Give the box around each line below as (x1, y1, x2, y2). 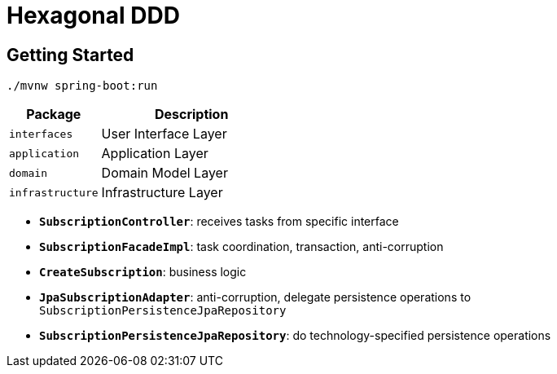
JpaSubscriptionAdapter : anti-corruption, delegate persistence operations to (39, 290, 471, 305)
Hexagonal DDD (7, 2, 180, 29)
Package (26, 106, 81, 123)
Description (154, 106, 229, 123)
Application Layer (101, 145, 208, 162)
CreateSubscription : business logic (39, 265, 247, 279)
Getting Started (7, 44, 134, 65)
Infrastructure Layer (101, 184, 223, 201)
